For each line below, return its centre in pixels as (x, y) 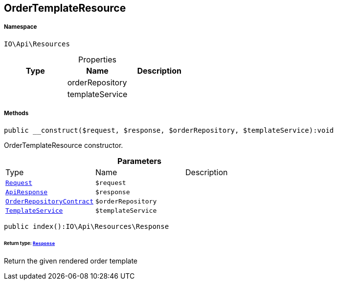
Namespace (21, 27)
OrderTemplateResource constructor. (64, 145)
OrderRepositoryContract (50, 201)
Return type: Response (30, 243)
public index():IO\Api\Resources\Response (87, 226)
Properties (97, 59)
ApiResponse (27, 192)
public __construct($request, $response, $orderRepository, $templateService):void (169, 130)
